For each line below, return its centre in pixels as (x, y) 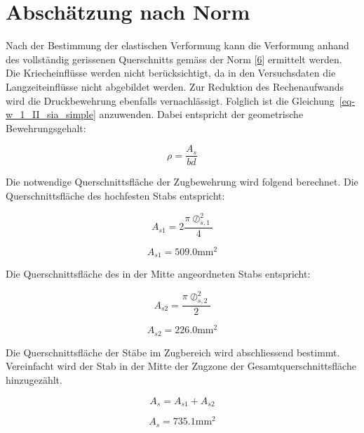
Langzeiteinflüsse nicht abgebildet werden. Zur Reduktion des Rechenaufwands (175, 86)
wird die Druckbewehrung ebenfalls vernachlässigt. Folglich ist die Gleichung (170, 100)
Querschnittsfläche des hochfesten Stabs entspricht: (115, 195)
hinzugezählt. (34, 380)
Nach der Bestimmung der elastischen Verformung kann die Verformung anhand (177, 45)
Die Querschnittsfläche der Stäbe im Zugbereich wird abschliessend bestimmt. (173, 352)
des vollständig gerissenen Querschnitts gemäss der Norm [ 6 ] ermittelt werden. (174, 59)
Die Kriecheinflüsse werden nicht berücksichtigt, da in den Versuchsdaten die (171, 73)
